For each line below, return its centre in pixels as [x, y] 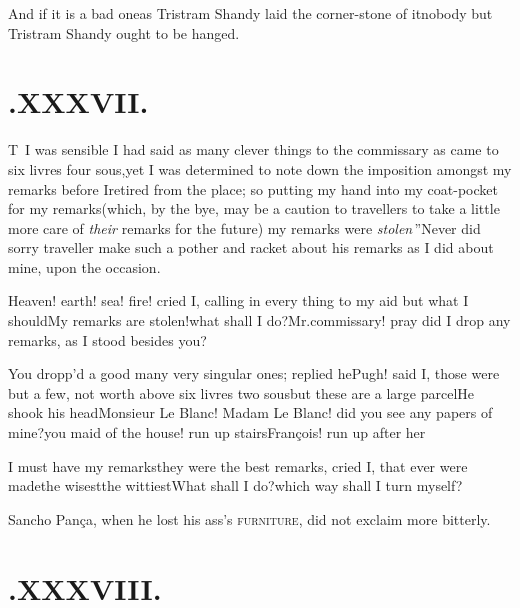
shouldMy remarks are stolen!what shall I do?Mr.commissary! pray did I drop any [259, 320]
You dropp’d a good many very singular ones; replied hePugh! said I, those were [254, 373]
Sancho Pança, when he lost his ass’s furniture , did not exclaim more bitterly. [249, 518]
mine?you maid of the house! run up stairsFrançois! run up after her [217, 432]
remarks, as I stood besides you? [107, 339]
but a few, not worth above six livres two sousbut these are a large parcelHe [241, 392]
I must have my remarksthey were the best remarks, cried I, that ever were [238, 465]
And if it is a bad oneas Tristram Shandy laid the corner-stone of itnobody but [250, 13]
